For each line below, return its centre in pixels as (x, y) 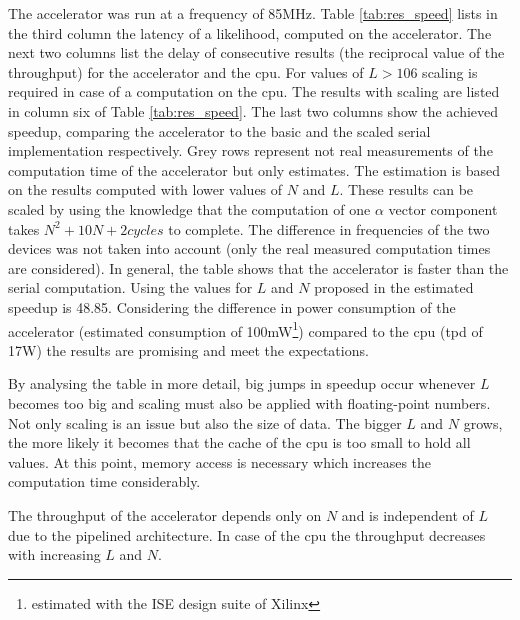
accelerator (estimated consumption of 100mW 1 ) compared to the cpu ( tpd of (245, 329)
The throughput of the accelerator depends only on (165, 514)
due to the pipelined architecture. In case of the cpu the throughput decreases (247, 534)
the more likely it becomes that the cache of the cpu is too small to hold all (239, 442)
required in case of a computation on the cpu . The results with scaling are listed (254, 91)
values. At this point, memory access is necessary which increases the (220, 461)
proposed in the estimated (394, 287)
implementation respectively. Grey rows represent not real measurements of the (250, 150)
